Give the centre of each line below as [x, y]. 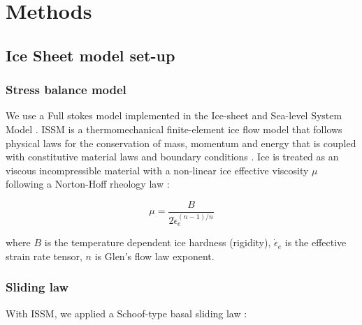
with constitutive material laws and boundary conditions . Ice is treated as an [172, 157]
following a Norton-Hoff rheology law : [88, 184]
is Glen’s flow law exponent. [154, 256]
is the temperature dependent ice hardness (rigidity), [158, 242]
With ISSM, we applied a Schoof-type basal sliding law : [126, 313]
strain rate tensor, [44, 256]
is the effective [316, 242]
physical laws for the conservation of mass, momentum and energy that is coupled [181, 143]
